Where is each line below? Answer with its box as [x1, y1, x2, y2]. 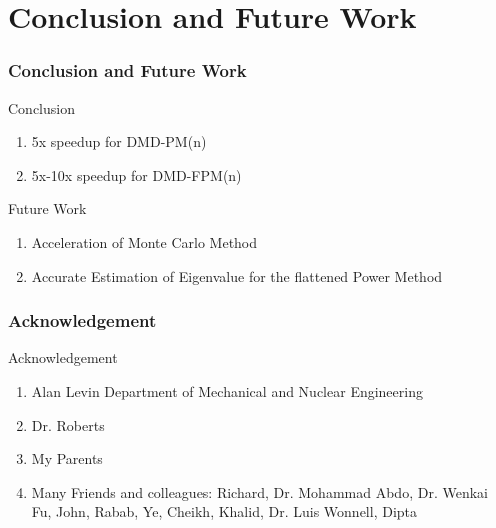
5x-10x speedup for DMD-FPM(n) [31, 164, 242, 185]
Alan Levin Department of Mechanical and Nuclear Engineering [31, 380, 423, 401]
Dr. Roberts [31, 414, 105, 435]
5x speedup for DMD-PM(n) [31, 131, 207, 152]
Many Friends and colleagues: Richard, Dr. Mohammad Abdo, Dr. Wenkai [31, 481, 488, 502]
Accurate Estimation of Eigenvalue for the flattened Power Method [31, 265, 443, 286]
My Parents [31, 448, 103, 469]
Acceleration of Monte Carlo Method [31, 231, 258, 252]
